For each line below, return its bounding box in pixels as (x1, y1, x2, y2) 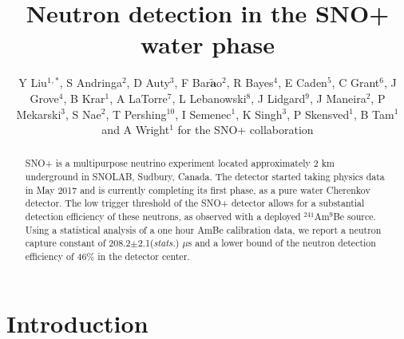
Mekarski (16, 105, 61, 122)
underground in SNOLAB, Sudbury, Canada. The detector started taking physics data (25, 170, 385, 183)
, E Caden (278, 74, 327, 91)
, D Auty (126, 74, 170, 91)
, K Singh (236, 105, 283, 122)
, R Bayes (226, 74, 274, 91)
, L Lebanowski (172, 89, 247, 106)
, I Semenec (175, 105, 232, 122)
